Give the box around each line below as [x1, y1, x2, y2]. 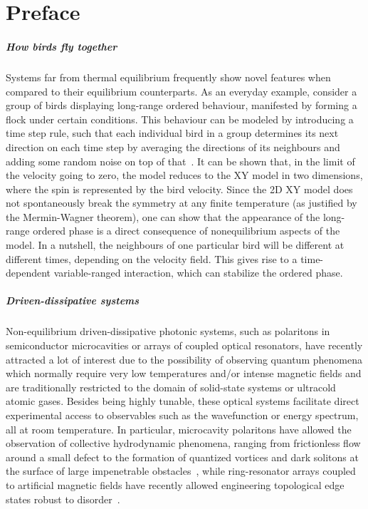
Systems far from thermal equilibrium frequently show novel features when [6, 69, 331, 84]
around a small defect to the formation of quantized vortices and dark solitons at [6, 449, 359, 464]
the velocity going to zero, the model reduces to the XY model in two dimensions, [6, 168, 363, 182]
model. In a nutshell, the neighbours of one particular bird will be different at [6, 237, 345, 252]
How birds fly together [6, 38, 117, 53]
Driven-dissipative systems [6, 293, 140, 308]
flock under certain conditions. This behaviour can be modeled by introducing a [6, 111, 354, 126]
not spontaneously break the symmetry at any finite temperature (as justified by [6, 195, 357, 210]
